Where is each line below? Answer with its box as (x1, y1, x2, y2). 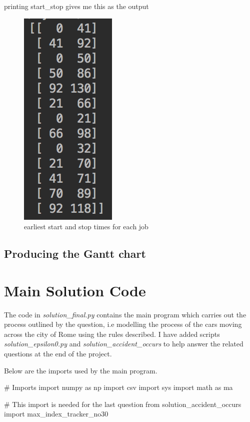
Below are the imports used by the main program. (4, 365, 157, 375)
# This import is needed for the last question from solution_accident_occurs (4, 398, 241, 409)
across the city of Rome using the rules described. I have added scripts (4, 328, 220, 339)
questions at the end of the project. (4, 348, 112, 359)
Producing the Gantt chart (4, 246, 146, 261)
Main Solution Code (4, 280, 146, 300)
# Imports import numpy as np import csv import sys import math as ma (4, 382, 233, 392)
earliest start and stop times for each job (24, 221, 148, 232)
